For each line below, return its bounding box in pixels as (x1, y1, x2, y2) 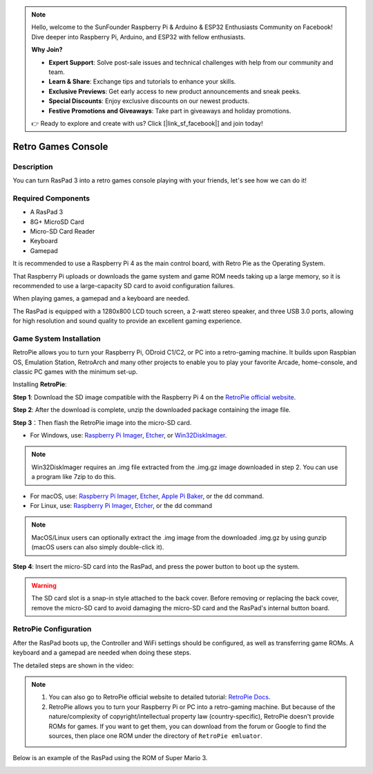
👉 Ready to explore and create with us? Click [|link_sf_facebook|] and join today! (31, 119, 263, 127)
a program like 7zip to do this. (31, 473, 116, 481)
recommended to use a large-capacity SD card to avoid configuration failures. (12, 281, 235, 290)
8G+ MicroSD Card (30, 218, 84, 226)
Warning (31, 581, 57, 589)
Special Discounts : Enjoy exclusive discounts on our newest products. (48, 97, 250, 105)
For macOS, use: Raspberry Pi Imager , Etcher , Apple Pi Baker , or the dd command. (30, 491, 264, 500)
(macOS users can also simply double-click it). (31, 543, 164, 551)
